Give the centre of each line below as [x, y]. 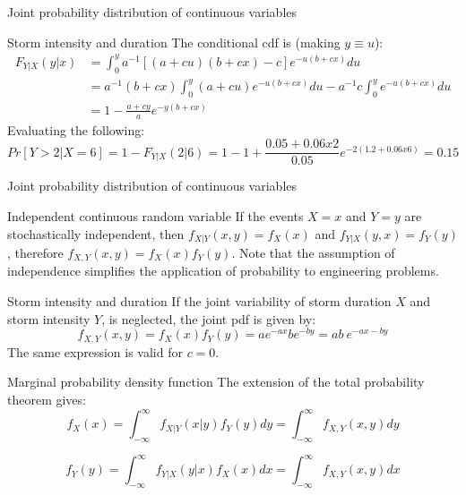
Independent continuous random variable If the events [155, 215]
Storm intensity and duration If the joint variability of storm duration [199, 301]
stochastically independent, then [96, 233]
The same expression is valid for [95, 351]
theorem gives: [47, 399]
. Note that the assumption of [313, 253]
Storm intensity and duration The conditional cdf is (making [174, 42]
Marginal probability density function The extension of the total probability [216, 382]
